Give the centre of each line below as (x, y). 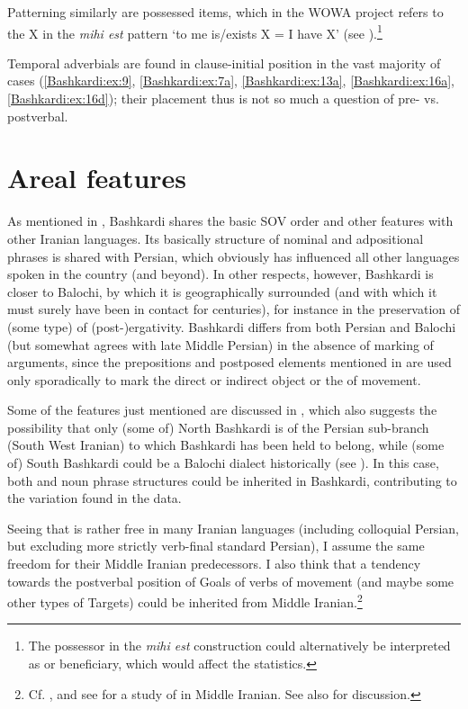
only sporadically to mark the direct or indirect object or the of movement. (214, 379)
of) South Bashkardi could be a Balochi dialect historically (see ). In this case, (223, 463)
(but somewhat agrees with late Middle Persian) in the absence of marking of (220, 344)
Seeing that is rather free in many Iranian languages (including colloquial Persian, (233, 528)
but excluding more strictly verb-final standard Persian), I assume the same (216, 546)
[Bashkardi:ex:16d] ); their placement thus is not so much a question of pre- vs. (223, 99)
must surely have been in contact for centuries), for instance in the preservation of (234, 309)
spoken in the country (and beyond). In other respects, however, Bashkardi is (220, 274)
